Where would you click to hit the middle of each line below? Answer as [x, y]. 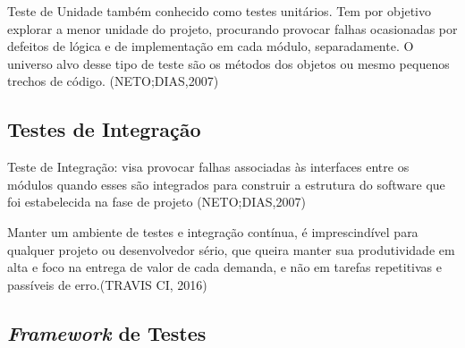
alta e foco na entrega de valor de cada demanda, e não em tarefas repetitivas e [224, 267]
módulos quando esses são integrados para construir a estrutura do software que [226, 184]
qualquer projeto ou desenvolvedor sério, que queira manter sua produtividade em [231, 249]
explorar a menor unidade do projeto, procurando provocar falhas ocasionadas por [232, 28]
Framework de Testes [107, 332]
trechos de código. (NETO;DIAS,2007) [113, 81]
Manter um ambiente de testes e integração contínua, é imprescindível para [213, 231]
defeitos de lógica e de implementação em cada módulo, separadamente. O [211, 46]
